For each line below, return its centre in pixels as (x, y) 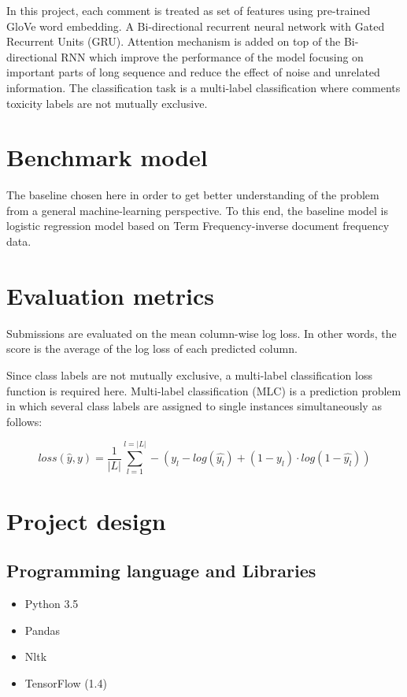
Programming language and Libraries (161, 571)
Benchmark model (107, 157)
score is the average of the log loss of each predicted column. (152, 348)
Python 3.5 (52, 604)
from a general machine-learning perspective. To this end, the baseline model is (197, 210)
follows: (24, 421)
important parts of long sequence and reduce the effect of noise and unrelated (193, 72)
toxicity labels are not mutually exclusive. (107, 103)
